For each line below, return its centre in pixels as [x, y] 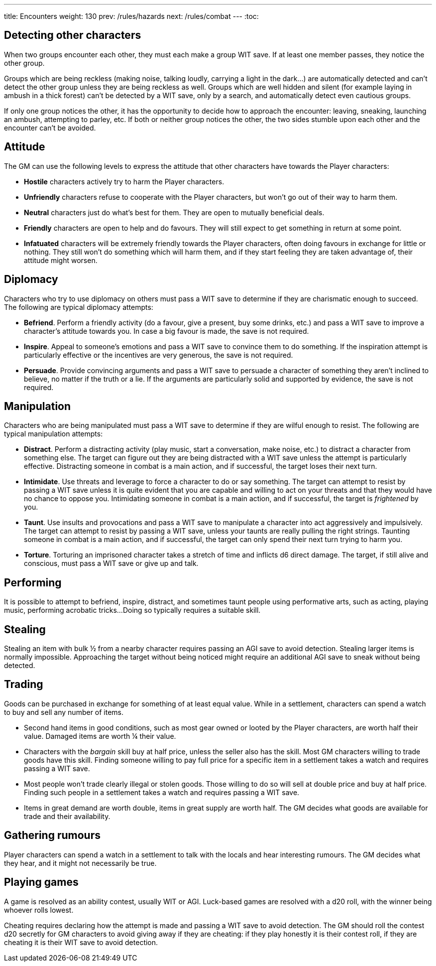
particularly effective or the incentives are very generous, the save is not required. [159, 355]
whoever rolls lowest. [39, 910]
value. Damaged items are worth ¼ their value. [100, 736]
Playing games [41, 882]
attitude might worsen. [61, 260]
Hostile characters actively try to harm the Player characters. [124, 181]
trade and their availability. [67, 816]
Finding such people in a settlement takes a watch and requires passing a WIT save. [162, 792]
